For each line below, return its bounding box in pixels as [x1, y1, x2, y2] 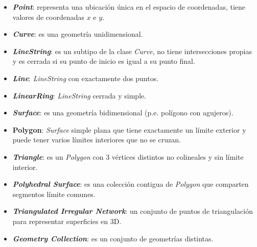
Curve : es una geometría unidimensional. [12, 29, 143, 39]
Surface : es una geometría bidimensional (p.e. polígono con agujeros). [12, 107, 233, 118]
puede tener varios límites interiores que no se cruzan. [12, 134, 181, 145]
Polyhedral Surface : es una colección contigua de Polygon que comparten [12, 179, 249, 189]
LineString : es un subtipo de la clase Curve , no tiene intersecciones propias [12, 45, 252, 56]
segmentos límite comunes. [12, 188, 96, 199]
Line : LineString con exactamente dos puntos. [12, 72, 159, 83]
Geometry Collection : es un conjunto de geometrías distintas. [12, 233, 214, 243]
